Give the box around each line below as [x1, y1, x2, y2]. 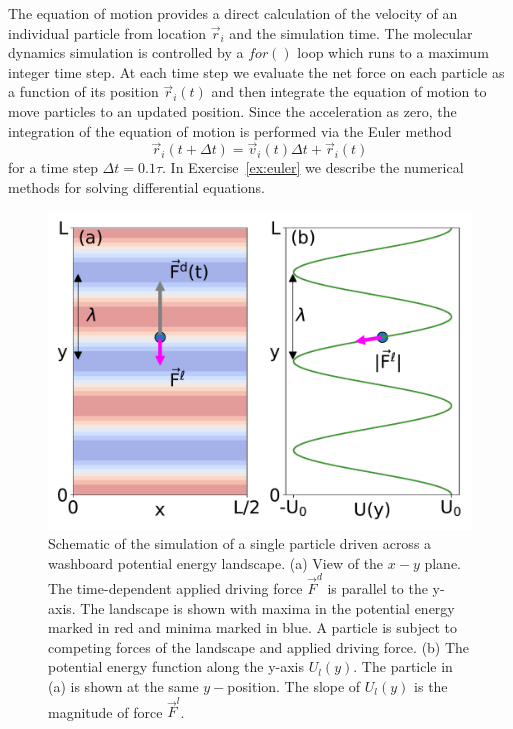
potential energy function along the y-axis [48, 656, 305, 677]
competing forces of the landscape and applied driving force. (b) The [48, 636, 470, 657]
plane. [424, 552, 461, 573]
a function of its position [8, 81, 159, 102]
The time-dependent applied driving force [48, 578, 303, 599]
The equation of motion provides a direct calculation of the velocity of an [8, 3, 458, 23]
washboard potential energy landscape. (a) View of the [48, 552, 384, 573]
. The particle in [353, 656, 453, 677]
